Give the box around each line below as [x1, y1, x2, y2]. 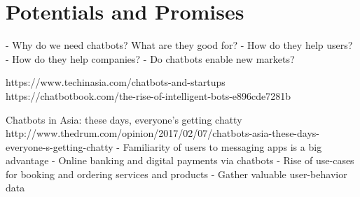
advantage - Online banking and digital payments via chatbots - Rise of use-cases [6, 153, 354, 168]
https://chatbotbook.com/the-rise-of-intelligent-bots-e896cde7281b [6, 88, 291, 103]
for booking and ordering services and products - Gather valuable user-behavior [6, 166, 347, 181]
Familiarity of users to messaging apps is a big [123, 139, 322, 154]
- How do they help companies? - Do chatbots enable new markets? [6, 51, 295, 66]
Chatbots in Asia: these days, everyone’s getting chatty [6, 112, 242, 126]
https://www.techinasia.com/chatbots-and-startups [6, 75, 226, 89]
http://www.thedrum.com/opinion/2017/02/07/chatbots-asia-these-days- [6, 126, 319, 140]
